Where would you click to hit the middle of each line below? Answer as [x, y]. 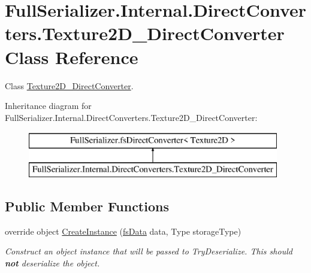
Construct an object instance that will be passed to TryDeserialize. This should [149, 251]
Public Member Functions [87, 206]
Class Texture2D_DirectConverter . [69, 85]
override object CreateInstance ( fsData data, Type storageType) [123, 231]
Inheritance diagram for [48, 106]
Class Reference [72, 57]
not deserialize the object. [52, 263]
